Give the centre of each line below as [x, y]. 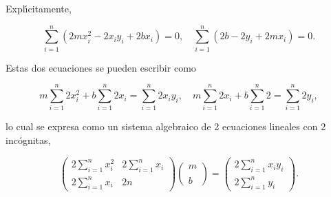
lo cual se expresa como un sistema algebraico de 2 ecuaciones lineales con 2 [166, 126]
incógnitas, [28, 140]
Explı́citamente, [39, 8]
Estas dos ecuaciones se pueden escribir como [101, 67]
